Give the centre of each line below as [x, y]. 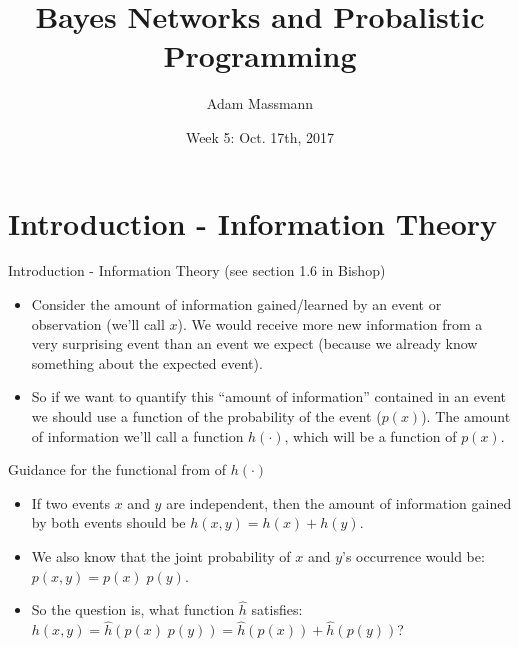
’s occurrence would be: [413, 555]
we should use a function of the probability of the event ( [206, 416]
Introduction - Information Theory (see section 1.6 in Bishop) [197, 270]
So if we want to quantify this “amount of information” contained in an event [268, 396]
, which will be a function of [370, 435]
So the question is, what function [133, 609]
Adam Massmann [260, 103]
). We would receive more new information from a [330, 323]
